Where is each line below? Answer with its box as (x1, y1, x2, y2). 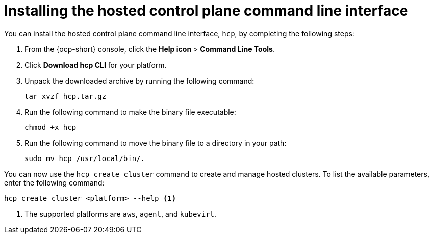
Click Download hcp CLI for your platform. (24, 60, 167, 69)
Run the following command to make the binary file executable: (24, 107, 236, 116)
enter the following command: (4, 178, 105, 187)
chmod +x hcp (24, 123, 77, 131)
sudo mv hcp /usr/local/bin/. (24, 154, 145, 163)
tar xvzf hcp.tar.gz (24, 92, 107, 100)
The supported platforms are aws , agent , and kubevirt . (24, 209, 217, 218)
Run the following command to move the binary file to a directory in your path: (24, 138, 287, 147)
